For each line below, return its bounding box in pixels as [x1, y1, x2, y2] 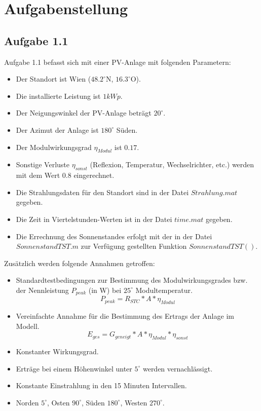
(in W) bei [88, 284, 122, 295]
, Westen [120, 397, 147, 407]
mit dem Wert [16, 170, 60, 180]
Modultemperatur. [135, 284, 193, 295]
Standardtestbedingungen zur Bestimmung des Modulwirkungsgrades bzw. [16, 275, 248, 285]
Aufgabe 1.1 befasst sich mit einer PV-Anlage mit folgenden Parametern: [4, 56, 231, 67]
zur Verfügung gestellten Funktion [81, 241, 187, 251]
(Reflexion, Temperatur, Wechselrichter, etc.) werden [90, 159, 254, 170]
